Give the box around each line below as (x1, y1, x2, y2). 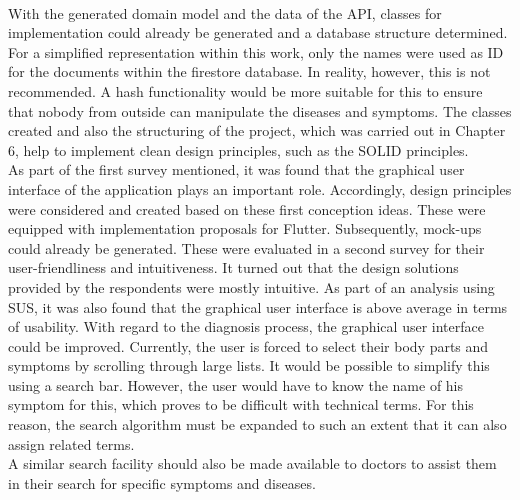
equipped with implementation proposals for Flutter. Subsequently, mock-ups (8, 218, 482, 239)
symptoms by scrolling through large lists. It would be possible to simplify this (8, 355, 490, 376)
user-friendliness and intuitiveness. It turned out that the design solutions (8, 257, 459, 278)
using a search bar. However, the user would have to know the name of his (8, 374, 464, 395)
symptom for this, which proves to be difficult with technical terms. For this (8, 394, 474, 415)
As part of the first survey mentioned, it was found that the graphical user (8, 159, 465, 180)
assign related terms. (8, 433, 135, 454)
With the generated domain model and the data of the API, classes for (8, 2, 442, 23)
